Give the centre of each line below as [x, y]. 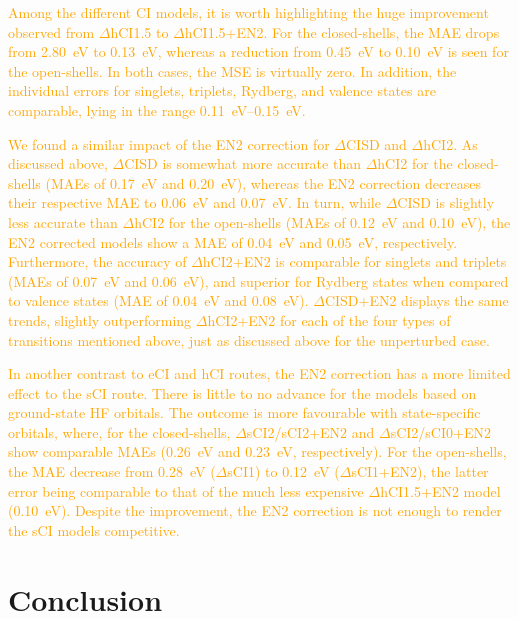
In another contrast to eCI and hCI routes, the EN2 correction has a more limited [259, 373]
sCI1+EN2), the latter [420, 471]
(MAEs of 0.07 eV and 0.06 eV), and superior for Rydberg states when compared [258, 280]
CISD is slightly [446, 202]
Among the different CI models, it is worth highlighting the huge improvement [248, 12]
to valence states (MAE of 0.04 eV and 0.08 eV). [158, 300]
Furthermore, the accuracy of [97, 261]
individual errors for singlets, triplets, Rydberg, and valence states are [222, 90]
